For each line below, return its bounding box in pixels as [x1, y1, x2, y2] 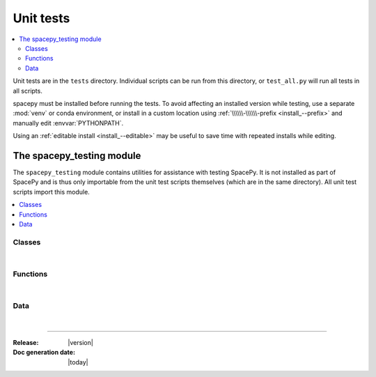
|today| [68, 357, 88, 366]
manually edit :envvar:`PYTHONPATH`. [13, 118, 124, 127]
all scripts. [13, 86, 43, 95]
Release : [13, 338, 39, 346]
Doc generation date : [13, 348, 76, 357]
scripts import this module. [13, 187, 90, 196]
